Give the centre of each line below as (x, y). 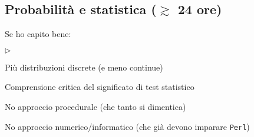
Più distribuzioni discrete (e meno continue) (84, 67)
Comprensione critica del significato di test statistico (100, 87)
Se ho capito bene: (38, 34)
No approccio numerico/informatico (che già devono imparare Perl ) (127, 126)
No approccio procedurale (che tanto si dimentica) (95, 106)
